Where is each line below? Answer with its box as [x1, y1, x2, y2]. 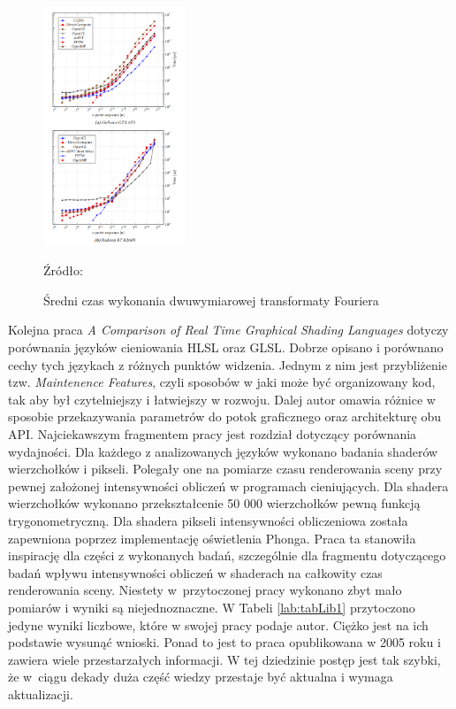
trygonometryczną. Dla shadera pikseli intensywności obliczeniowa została [8, 512, 408, 529]
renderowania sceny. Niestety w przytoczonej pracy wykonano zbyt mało [8, 581, 402, 599]
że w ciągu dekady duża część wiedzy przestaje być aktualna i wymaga [8, 667, 393, 686]
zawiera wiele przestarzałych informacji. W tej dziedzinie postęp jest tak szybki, [8, 650, 441, 668]
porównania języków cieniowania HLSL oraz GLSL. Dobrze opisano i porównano [8, 338, 444, 357]
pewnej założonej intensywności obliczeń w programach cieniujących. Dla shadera [8, 476, 449, 495]
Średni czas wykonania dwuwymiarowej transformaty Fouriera [43, 290, 379, 309]
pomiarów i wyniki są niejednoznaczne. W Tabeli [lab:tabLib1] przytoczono [8, 597, 415, 616]
